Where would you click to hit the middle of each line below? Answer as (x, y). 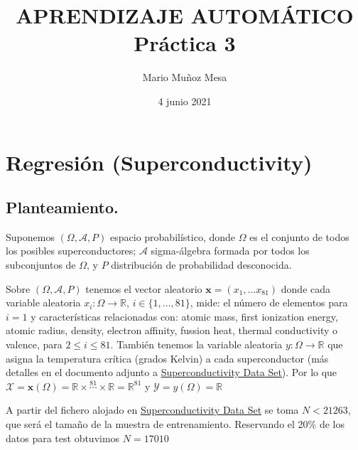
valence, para (34, 344)
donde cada (306, 288)
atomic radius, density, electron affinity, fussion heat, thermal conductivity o (172, 330)
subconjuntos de (41, 265)
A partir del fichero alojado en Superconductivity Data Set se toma (152, 410)
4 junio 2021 (185, 101)
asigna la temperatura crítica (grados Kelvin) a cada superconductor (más (167, 358)
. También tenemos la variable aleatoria (196, 344)
